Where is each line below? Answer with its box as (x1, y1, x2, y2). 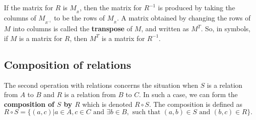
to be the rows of (54, 12, 105, 22)
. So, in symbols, (201, 23, 251, 34)
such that (132, 109, 161, 116)
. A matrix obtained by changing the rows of (116, 12, 251, 22)
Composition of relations (4, 57, 131, 72)
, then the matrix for (79, 2, 142, 12)
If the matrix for (4, 2, 53, 12)
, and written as (141, 23, 189, 34)
